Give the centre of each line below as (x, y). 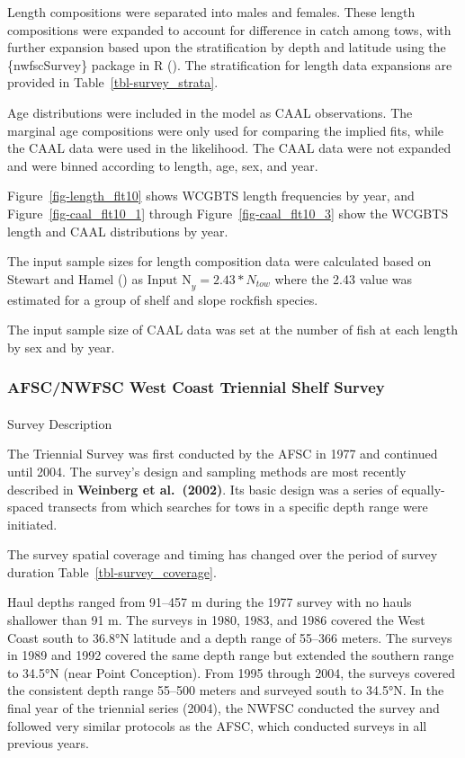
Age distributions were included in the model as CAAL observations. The (210, 112)
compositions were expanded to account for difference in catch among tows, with (229, 29)
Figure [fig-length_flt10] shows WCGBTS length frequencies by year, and (211, 196)
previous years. (48, 743)
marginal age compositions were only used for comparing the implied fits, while (226, 130)
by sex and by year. (61, 347)
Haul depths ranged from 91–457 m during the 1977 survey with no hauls (210, 602)
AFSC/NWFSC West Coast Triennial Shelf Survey (196, 387)
